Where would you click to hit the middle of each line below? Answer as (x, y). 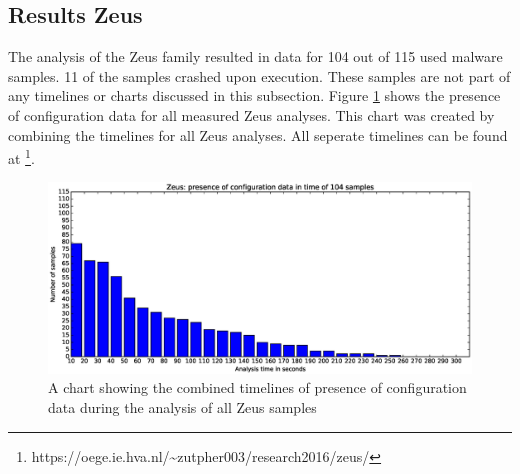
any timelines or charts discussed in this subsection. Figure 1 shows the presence (254, 95)
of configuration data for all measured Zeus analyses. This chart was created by (251, 114)
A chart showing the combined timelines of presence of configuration (257, 387)
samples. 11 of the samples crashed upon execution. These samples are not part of (259, 75)
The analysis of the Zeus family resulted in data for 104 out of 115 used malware (255, 56)
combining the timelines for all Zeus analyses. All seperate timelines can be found (258, 134)
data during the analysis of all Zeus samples (182, 406)
